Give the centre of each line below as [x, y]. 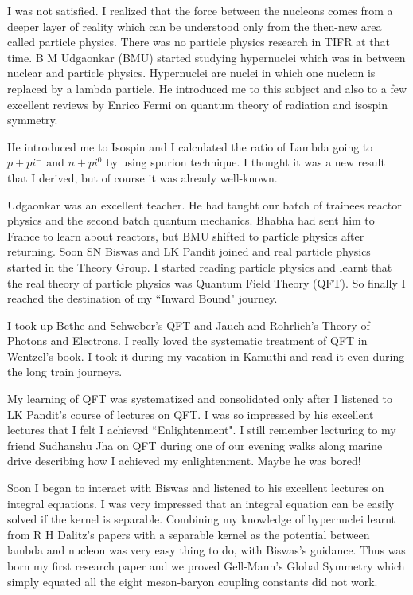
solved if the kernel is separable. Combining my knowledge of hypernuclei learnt [202, 519]
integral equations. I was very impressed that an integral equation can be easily [201, 503]
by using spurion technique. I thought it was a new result [245, 162]
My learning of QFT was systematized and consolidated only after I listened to [200, 399]
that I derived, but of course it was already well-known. [142, 177]
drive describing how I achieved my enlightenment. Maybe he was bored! [184, 461]
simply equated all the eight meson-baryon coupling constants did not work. [193, 581]
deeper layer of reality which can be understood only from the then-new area [195, 26]
